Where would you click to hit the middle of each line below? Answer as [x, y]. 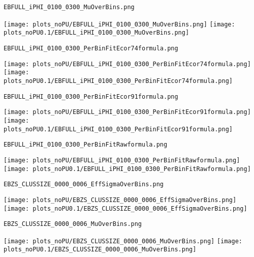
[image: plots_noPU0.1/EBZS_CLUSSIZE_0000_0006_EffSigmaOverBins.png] [125, 208]
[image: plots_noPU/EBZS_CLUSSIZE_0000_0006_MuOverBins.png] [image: [123, 241]
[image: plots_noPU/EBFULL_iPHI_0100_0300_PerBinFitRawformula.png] [122, 160]
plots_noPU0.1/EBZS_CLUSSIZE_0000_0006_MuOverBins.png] [100, 250]
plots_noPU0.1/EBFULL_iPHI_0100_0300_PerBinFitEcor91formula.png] [118, 129]
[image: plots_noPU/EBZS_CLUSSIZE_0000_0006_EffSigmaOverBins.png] [120, 200]
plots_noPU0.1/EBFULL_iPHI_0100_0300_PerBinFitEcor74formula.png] [118, 81]
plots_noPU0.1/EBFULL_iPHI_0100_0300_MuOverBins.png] [97, 33]
